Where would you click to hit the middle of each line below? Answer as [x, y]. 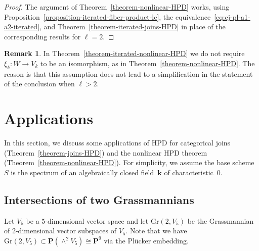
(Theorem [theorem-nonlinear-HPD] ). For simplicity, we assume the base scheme [129, 162]
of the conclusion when [39, 84]
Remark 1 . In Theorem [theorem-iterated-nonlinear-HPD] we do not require [124, 53]
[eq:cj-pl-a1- [232, 16]
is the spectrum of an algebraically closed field [82, 172]
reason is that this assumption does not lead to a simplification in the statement [128, 73]
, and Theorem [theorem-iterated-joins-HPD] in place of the [133, 27]
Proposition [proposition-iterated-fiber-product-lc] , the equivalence [107, 16]
